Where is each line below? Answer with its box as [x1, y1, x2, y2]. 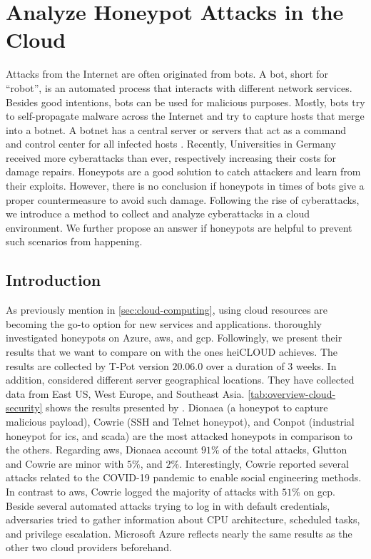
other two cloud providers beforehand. [6, 540, 172, 555]
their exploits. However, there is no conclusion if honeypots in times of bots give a [6, 178, 365, 193]
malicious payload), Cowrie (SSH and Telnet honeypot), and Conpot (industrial [6, 414, 355, 429]
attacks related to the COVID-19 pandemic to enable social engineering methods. [6, 470, 362, 485]
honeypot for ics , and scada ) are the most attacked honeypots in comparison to [6, 428, 352, 443]
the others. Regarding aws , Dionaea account [6, 442, 198, 457]
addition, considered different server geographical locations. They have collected [6, 372, 355, 387]
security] [6, 400, 43, 415]
